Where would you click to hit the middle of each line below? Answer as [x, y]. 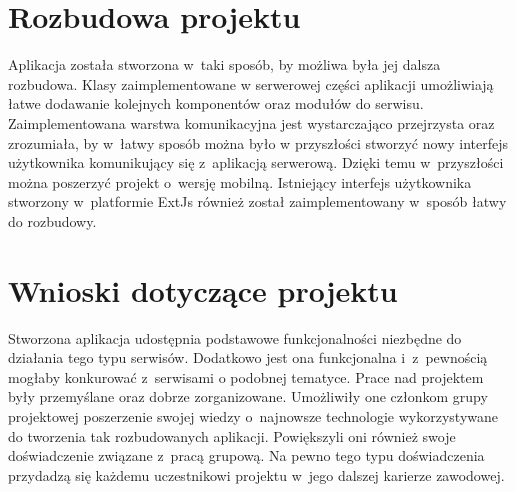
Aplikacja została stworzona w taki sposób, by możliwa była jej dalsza [224, 64]
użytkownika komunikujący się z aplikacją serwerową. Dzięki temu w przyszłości [256, 162]
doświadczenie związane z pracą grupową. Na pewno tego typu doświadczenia [246, 455]
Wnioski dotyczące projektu [203, 289]
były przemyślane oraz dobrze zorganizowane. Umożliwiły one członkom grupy [248, 396]
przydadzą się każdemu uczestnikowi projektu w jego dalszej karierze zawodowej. [256, 474]
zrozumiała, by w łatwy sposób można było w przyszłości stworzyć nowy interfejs [258, 142]
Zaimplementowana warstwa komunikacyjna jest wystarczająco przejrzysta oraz [251, 122]
